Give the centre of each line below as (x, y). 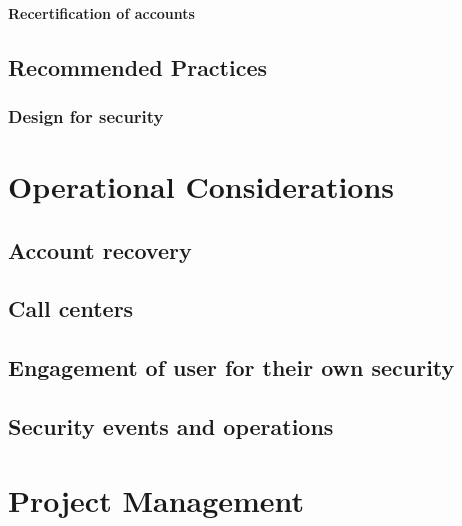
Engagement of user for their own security (231, 367)
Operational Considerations (201, 186)
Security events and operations (171, 425)
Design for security (86, 115)
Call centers (71, 308)
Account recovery (100, 249)
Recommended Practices (138, 66)
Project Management (156, 499)
